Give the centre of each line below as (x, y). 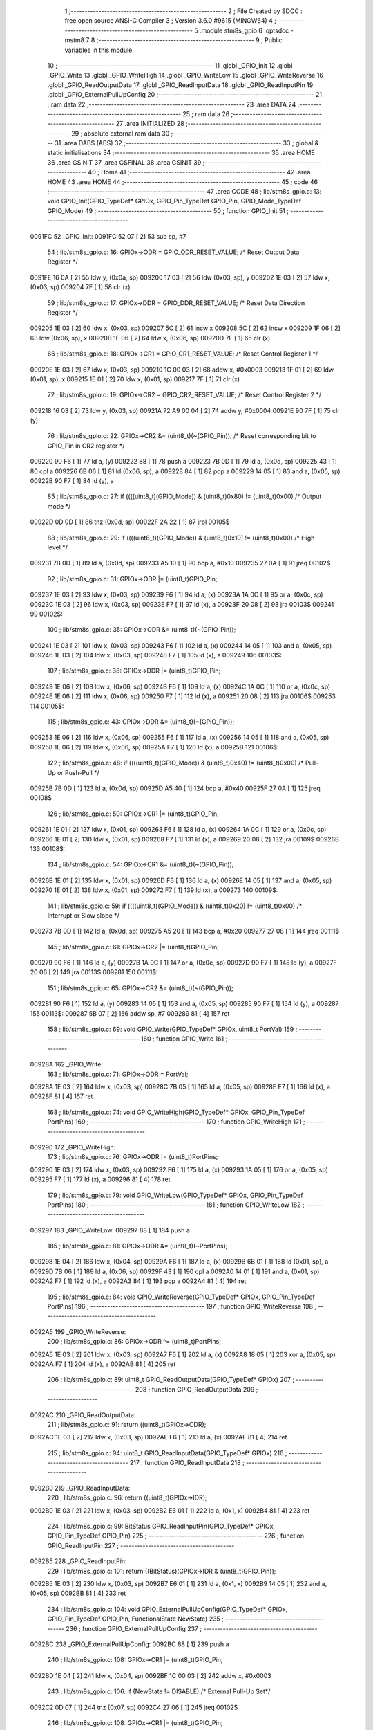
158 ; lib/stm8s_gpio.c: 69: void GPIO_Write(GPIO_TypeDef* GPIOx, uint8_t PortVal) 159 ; (172, 1029)
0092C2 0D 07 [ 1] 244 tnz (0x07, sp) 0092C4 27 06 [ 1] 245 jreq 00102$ (134, 1707)
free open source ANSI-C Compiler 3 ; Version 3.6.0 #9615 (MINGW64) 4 (169, 21)
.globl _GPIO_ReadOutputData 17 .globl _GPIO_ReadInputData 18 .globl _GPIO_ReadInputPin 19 (180, 85)
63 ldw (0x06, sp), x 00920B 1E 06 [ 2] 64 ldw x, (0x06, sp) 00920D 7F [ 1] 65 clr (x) (150, 338)
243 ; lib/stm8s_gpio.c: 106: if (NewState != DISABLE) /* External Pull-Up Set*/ (159, 1691)
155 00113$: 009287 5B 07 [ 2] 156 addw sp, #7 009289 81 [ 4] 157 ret (130, 1013)
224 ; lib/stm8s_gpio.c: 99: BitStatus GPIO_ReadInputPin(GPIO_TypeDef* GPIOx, (161, 1527)
